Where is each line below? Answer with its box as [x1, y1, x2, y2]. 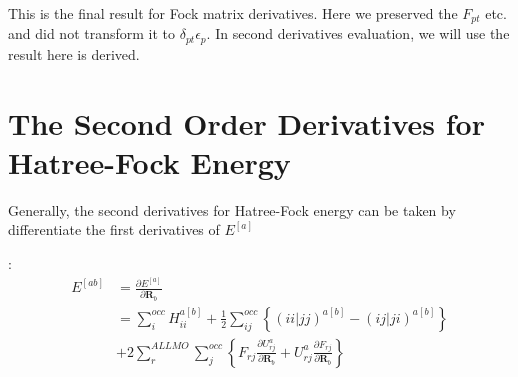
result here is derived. [8, 43, 140, 64]
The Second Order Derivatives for [8, 102, 485, 143]
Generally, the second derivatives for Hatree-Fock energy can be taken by [8, 199, 456, 220]
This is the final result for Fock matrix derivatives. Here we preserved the [8, 3, 458, 23]
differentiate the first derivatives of [8, 219, 220, 240]
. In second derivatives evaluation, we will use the [206, 23, 510, 44]
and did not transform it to [8, 23, 176, 44]
